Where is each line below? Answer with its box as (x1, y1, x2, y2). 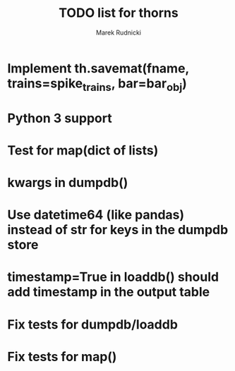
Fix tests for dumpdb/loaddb (7, 316, 179, 332)
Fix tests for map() (7, 348, 117, 365)
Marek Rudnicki (96, 28, 141, 37)
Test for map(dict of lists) (7, 142, 159, 158)
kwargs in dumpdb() (7, 175, 128, 191)
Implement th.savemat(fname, (7, 60, 189, 76)
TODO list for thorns (59, 5, 179, 21)
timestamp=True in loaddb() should (7, 269, 219, 285)
